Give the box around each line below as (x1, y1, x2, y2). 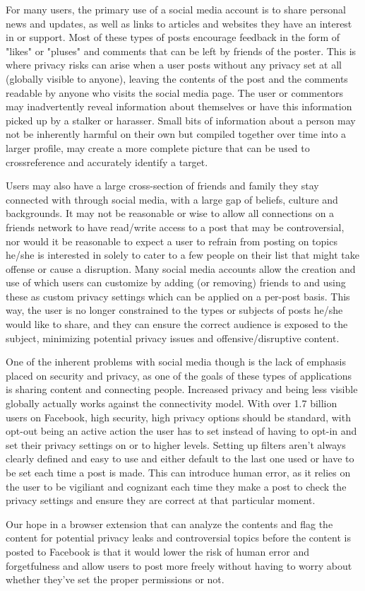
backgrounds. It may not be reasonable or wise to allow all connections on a (6, 206, 335, 221)
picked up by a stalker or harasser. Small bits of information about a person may (6, 112, 356, 127)
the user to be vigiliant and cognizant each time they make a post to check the (6, 479, 347, 493)
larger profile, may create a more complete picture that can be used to (6, 140, 310, 155)
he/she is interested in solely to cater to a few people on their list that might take (6, 247, 359, 262)
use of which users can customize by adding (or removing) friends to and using (6, 275, 346, 290)
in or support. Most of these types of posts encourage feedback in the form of (6, 30, 340, 45)
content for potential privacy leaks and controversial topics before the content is (6, 530, 351, 545)
